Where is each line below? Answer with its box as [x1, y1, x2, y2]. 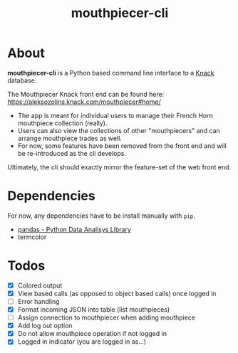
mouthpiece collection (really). [17, 119, 108, 127]
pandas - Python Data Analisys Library [17, 225, 132, 233]
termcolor [17, 233, 47, 241]
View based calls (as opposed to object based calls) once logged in [17, 289, 217, 297]
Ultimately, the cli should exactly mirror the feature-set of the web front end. [7, 162, 232, 172]
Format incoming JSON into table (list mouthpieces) [17, 305, 170, 314]
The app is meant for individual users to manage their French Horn [17, 111, 214, 120]
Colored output [17, 281, 63, 290]
